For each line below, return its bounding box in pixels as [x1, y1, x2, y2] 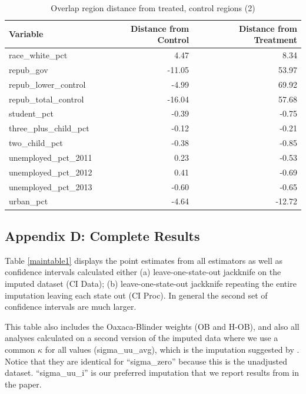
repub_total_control [9, 92, 84, 105]
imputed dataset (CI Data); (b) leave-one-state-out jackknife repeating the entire [5, 277, 297, 289]
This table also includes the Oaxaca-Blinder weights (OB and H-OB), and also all [5, 320, 300, 332]
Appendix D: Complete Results [5, 226, 200, 244]
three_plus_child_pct [9, 122, 89, 134]
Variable [9, 28, 44, 40]
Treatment [254, 34, 297, 46]
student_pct [9, 107, 54, 120]
